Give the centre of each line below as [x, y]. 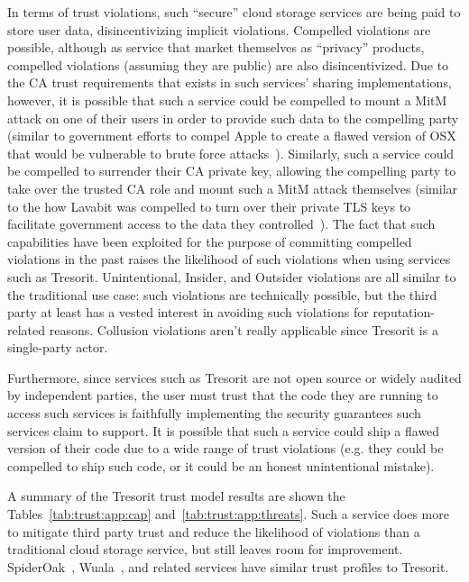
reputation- [404, 312]
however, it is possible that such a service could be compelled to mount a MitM [227, 100]
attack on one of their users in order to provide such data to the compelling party [233, 118]
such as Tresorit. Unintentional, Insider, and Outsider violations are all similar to [232, 276]
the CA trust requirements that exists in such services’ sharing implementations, [230, 82]
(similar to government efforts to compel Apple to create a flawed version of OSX [232, 136]
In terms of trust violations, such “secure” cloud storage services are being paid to [234, 12]
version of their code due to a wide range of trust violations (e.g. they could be [225, 448]
